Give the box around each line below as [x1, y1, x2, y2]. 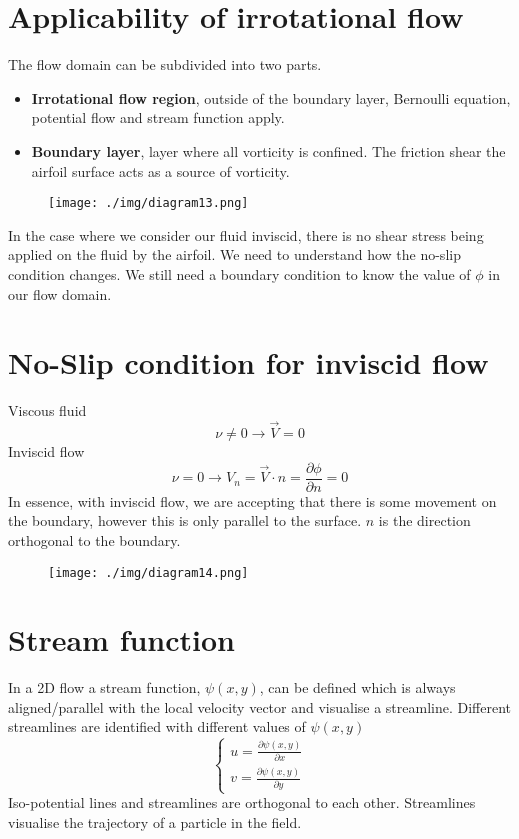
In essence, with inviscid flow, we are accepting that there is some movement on [8, 490, 497, 511]
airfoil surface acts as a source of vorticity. [31, 160, 290, 181]
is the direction [378, 510, 471, 531]
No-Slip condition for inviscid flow [8, 342, 489, 383]
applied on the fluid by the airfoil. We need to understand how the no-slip [8, 244, 461, 265]
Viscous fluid [8, 400, 87, 421]
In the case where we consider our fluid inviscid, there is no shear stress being [8, 224, 484, 245]
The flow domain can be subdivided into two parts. [8, 54, 322, 75]
